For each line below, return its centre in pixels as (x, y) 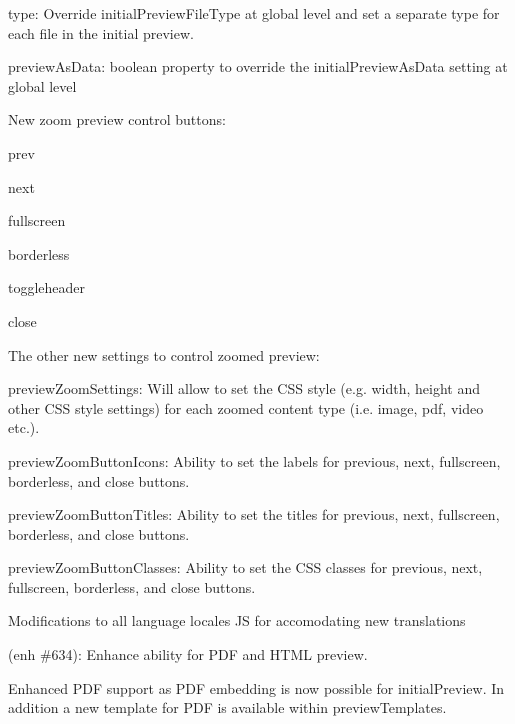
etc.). (24, 427)
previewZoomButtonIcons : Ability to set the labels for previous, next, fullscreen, (254, 460)
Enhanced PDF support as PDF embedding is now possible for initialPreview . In (256, 687)
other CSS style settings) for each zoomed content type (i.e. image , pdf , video (246, 407)
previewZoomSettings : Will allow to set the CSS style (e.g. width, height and (244, 388)
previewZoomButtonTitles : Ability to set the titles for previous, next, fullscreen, (254, 514)
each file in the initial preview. (101, 32)
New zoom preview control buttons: (117, 119)
